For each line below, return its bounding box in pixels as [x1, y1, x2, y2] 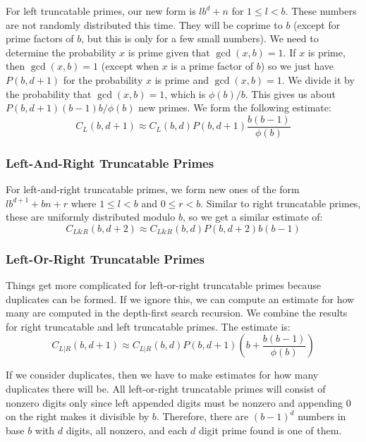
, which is [164, 86, 206, 101]
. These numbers [285, 4, 357, 18]
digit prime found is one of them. [198, 422, 342, 437]
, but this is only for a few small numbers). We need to [81, 31, 319, 46]
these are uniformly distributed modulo [6, 209, 176, 224]
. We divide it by [281, 72, 355, 87]
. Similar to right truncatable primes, [200, 195, 361, 210]
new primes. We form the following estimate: [138, 100, 331, 115]
